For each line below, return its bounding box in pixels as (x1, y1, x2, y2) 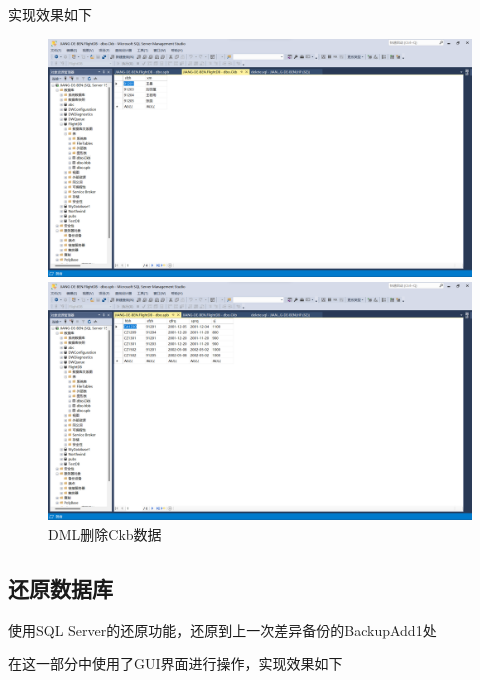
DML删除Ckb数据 (48, 523, 162, 544)
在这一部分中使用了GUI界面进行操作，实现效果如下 (8, 653, 343, 674)
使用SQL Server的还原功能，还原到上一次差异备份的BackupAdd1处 (8, 619, 437, 640)
